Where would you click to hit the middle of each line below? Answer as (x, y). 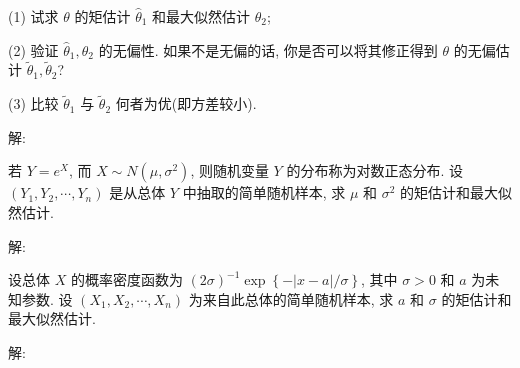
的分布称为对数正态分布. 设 (374, 170)
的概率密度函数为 (126, 279)
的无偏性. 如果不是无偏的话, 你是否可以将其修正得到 (268, 49)
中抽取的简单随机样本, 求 (264, 192)
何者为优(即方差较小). (186, 103)
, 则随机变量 (229, 170)
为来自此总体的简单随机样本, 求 (291, 298)
